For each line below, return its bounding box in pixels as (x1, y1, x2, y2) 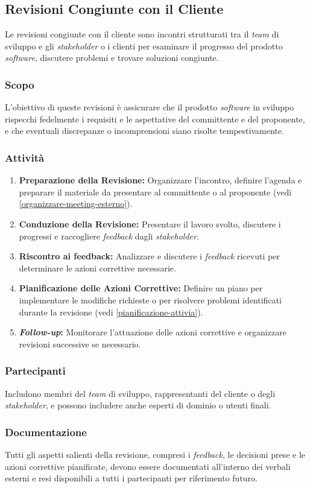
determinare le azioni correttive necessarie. (19, 261, 176, 274)
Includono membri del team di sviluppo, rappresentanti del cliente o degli (5, 387, 276, 399)
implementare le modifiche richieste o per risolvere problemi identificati (19, 293, 282, 306)
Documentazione (5, 424, 87, 439)
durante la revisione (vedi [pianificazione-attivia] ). (19, 305, 203, 318)
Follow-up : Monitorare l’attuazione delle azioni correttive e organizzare (19, 326, 286, 338)
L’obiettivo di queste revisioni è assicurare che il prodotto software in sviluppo (5, 101, 294, 113)
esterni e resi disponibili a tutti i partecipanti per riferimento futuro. (5, 472, 258, 484)
